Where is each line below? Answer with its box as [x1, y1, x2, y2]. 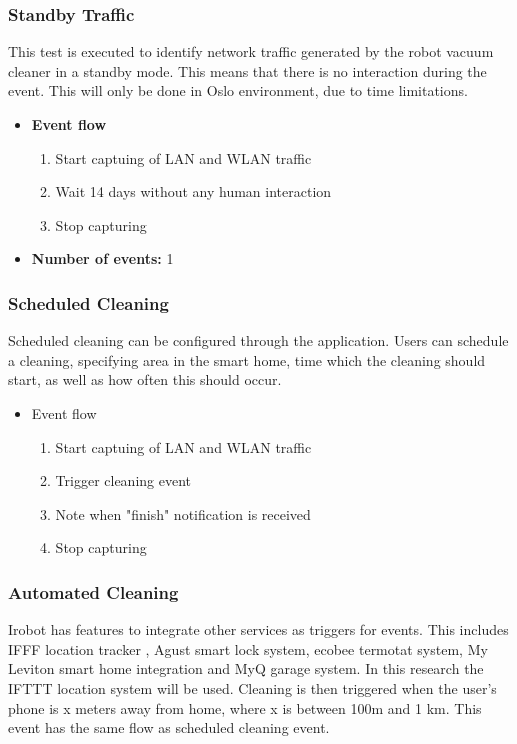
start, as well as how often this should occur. [8, 369, 282, 390]
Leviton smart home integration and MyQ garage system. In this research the [8, 658, 484, 679]
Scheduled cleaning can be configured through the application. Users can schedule [8, 330, 509, 351]
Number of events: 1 [31, 248, 174, 269]
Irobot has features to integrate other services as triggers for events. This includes [8, 619, 509, 640]
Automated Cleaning [8, 579, 179, 604]
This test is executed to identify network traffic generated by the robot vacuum [8, 41, 494, 62]
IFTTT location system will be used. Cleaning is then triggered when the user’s [8, 677, 497, 698]
